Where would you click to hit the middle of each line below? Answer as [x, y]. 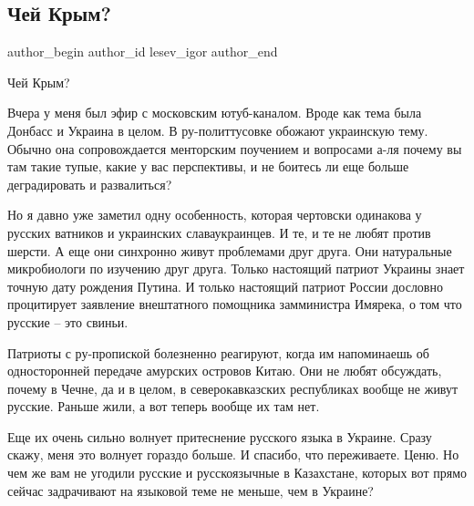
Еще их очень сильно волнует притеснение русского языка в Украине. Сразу [220, 436]
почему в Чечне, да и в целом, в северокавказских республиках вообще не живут [233, 388]
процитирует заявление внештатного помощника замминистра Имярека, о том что [235, 304]
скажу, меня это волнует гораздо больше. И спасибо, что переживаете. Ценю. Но [233, 454]
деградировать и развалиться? [90, 184]
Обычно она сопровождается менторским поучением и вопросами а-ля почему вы [235, 148]
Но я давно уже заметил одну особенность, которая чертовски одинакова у [215, 215]
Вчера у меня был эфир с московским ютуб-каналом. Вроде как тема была [215, 113]
